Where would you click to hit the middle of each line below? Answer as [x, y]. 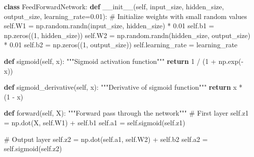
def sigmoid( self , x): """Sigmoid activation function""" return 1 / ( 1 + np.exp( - [124, 61]
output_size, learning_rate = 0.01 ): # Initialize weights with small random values [126, 16]
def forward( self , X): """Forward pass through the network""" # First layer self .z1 [126, 113]
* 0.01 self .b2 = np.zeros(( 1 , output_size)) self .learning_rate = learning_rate [121, 45]
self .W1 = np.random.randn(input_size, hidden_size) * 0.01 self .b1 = [109, 26]
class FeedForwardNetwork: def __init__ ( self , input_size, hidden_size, [114, 6]
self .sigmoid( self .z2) [33, 148]
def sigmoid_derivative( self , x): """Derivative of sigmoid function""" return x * [123, 87]
